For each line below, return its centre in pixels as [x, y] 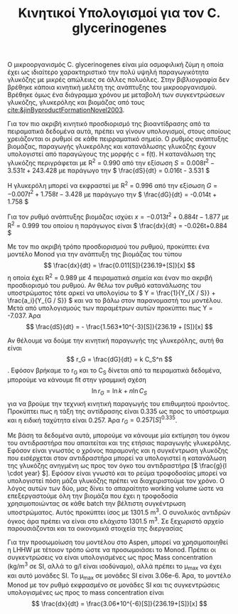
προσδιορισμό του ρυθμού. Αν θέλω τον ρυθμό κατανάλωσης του [104, 286]
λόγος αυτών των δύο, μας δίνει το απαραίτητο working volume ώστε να [115, 489]
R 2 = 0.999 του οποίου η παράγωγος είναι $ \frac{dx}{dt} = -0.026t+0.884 [117, 224]
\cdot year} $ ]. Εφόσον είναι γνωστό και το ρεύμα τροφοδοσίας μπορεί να [117, 473]
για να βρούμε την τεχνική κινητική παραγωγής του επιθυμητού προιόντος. [119, 403]
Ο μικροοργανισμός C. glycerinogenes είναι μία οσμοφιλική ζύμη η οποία [115, 65]
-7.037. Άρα [24, 316]
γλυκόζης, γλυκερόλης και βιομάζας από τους [76, 103]
